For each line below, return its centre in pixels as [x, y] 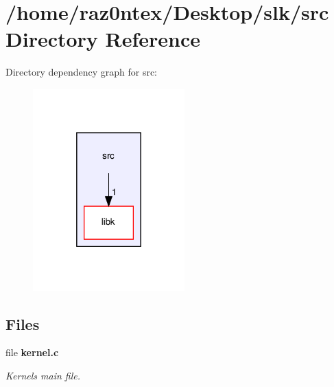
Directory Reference [103, 39]
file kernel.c [32, 352]
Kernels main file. [43, 375]
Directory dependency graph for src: [81, 72]
